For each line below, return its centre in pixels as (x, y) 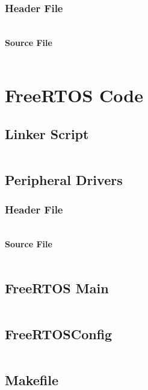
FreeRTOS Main (57, 288)
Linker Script (47, 133)
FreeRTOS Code (74, 95)
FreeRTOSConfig (59, 333)
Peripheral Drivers (64, 179)
